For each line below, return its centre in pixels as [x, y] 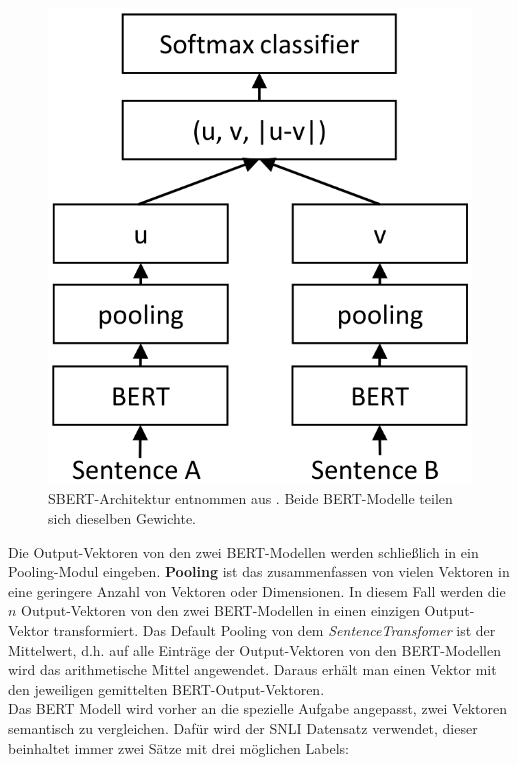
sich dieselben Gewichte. [122, 518]
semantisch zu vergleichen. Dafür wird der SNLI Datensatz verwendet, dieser [243, 727]
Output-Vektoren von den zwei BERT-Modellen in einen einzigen [220, 610]
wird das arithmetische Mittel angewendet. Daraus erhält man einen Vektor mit [252, 669]
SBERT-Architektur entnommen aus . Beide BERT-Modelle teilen [250, 498]
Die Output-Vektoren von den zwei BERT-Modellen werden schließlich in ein [243, 551]
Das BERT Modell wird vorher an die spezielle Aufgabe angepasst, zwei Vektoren [257, 708]
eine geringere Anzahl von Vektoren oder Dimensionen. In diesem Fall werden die [257, 590]
